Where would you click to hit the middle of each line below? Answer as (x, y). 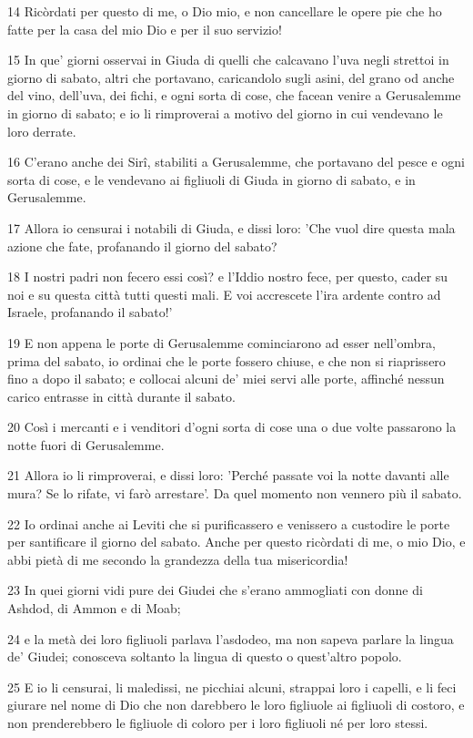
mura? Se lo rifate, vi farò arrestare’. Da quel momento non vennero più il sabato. (235, 493)
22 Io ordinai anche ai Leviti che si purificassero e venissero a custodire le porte (229, 523)
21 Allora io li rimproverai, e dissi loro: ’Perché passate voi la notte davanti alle (228, 475)
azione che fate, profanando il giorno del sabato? (142, 246)
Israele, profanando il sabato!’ (90, 312)
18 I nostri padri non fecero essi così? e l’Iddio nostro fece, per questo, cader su (228, 277)
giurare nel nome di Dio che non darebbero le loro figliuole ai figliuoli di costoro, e (236, 705)
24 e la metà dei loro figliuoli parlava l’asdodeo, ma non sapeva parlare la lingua (231, 638)
